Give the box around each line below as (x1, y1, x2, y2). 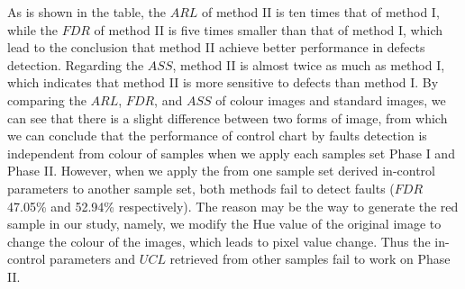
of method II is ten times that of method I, (202, 3, 440, 21)
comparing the (7, 90, 87, 109)
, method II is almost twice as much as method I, (172, 55, 445, 74)
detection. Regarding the (7, 55, 144, 74)
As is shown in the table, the (7, 3, 166, 21)
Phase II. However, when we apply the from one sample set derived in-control (7, 161, 435, 180)
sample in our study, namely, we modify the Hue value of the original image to (7, 214, 442, 233)
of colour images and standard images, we (215, 90, 446, 109)
